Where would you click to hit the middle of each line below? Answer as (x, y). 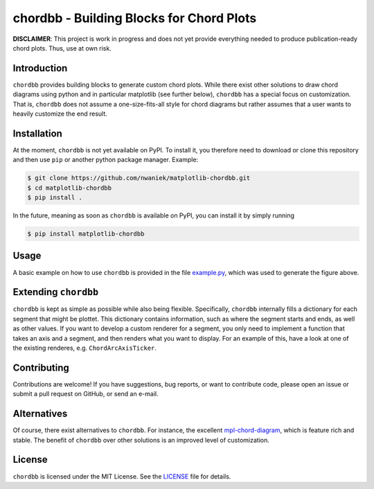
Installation (37, 133)
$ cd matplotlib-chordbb (70, 188)
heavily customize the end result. (60, 114)
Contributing (41, 367)
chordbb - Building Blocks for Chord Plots (135, 18)
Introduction (40, 68)
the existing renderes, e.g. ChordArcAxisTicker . (85, 348)
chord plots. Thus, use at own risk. (62, 48)
